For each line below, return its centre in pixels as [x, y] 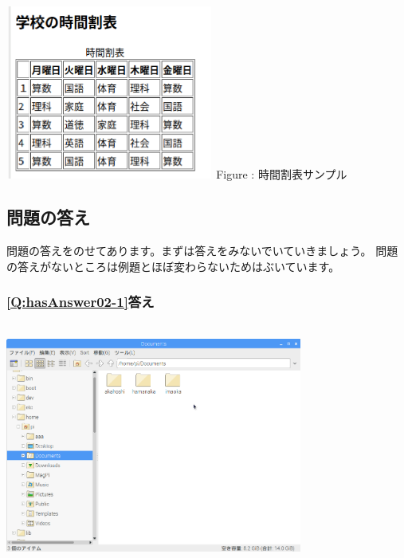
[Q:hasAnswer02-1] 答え [80, 302]
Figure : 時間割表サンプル [282, 174]
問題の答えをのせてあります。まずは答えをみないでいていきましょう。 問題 [202, 251]
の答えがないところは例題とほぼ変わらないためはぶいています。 [173, 266]
